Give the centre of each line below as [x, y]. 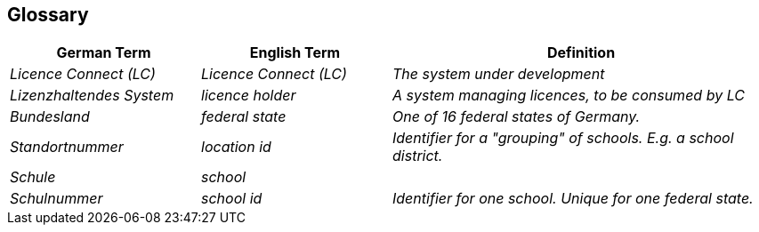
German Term [104, 53]
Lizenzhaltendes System [92, 96]
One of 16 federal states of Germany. [517, 117]
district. [418, 156]
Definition [581, 53]
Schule [33, 177]
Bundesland [50, 117]
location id [236, 147]
